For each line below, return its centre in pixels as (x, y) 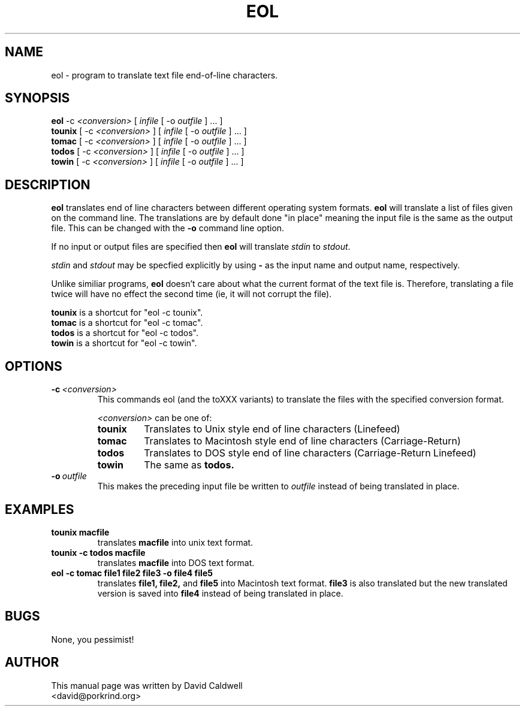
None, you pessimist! (93, 639)
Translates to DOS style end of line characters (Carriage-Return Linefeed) (310, 453)
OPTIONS (34, 366)
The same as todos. (189, 465)
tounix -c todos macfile (98, 552)
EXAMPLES (40, 509)
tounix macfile (80, 532)
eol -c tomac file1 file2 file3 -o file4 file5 (132, 573)
